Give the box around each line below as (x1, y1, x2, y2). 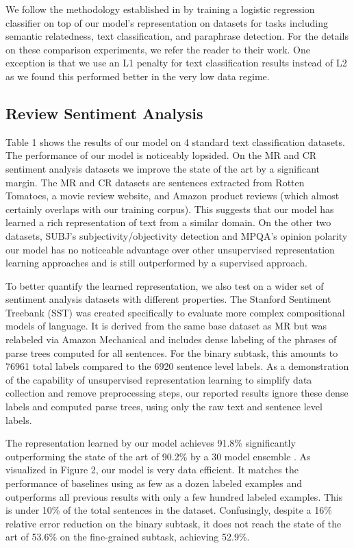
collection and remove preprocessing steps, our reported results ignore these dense (5, 386, 349, 400)
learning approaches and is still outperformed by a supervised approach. (5, 256, 307, 270)
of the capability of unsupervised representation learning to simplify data (5, 372, 312, 386)
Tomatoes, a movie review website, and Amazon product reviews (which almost (5, 188, 340, 203)
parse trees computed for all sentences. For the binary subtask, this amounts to (5, 345, 338, 360)
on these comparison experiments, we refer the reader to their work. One (5, 42, 311, 56)
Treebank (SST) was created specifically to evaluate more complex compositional (5, 305, 345, 319)
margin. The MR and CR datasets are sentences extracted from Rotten (5, 175, 305, 189)
